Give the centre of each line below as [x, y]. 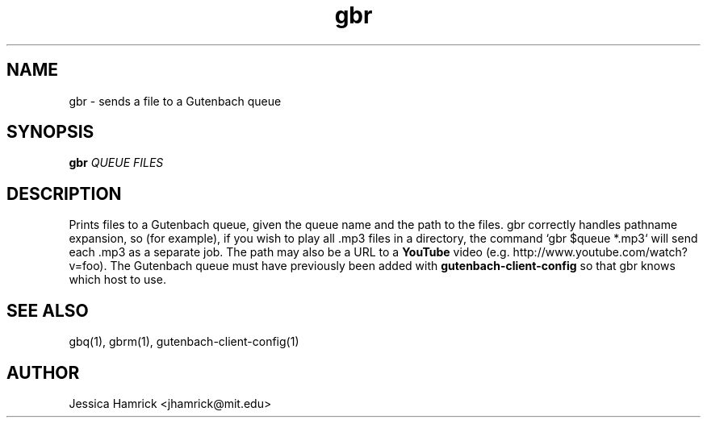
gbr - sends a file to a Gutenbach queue [175, 101]
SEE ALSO [48, 310]
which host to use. [117, 280]
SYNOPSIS [50, 132]
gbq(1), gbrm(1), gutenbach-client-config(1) [184, 342]
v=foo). [88, 266]
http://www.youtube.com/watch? [600, 252]
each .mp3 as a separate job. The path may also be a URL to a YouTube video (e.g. [289, 252]
